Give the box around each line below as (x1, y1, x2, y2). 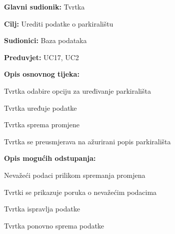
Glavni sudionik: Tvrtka (4, 2, 85, 12)
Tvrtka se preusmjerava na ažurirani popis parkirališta (4, 136, 171, 146)
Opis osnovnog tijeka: (4, 69, 79, 79)
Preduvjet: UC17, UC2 (4, 52, 79, 62)
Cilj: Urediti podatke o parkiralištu (4, 18, 113, 29)
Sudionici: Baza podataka (4, 35, 87, 46)
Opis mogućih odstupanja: (4, 153, 96, 163)
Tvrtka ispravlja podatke (4, 203, 80, 214)
